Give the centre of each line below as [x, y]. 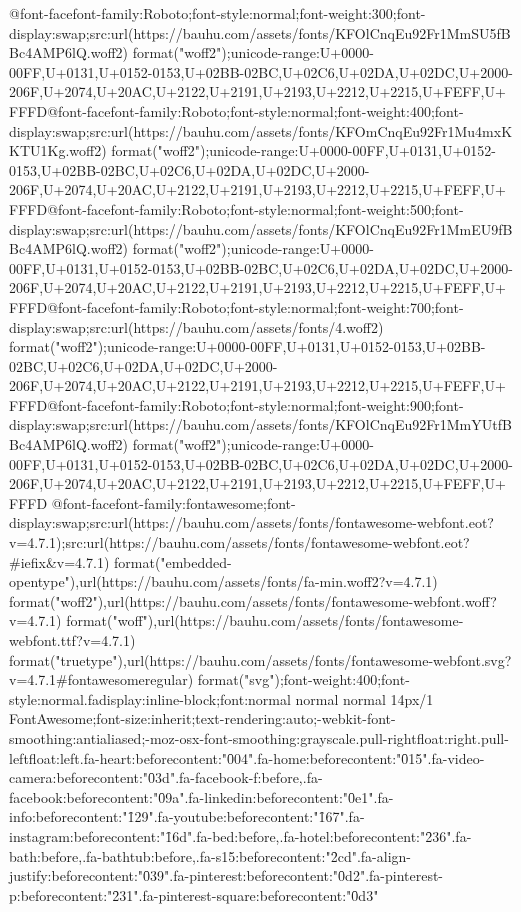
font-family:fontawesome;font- [205, 502]
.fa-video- [456, 757]
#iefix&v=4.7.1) [59, 561]
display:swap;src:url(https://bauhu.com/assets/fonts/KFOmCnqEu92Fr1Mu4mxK [261, 130]
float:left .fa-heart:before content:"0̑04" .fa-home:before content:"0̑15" [228, 757]
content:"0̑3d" [134, 777]
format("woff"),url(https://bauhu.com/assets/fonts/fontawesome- [265, 620]
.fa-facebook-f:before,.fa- [249, 777]
